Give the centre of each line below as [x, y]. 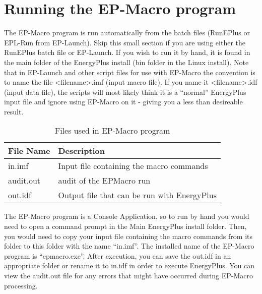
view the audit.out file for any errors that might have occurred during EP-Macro [128, 276]
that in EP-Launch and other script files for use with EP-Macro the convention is [130, 72]
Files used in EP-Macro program [112, 131]
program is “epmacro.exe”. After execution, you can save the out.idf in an [118, 255]
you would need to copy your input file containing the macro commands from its [128, 236]
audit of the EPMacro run [104, 181]
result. [14, 111]
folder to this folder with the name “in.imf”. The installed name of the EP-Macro [129, 246]
